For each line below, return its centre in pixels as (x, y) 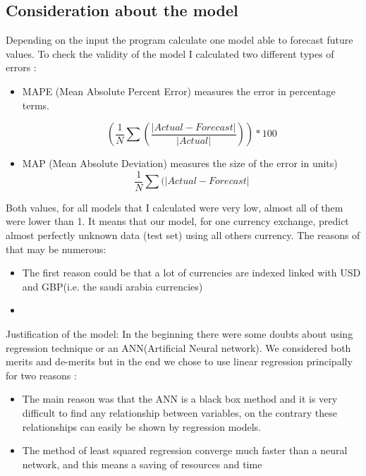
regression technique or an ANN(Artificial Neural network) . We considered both (178, 347)
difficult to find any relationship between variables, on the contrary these (179, 412)
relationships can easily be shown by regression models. (141, 426)
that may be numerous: (56, 249)
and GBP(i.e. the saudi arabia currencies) (112, 286)
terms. (36, 105)
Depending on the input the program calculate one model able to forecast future (179, 40)
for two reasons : (41, 375)
